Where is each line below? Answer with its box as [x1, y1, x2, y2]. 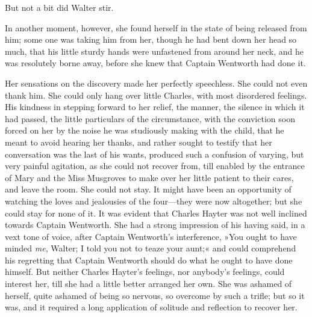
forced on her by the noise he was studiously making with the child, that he [5, 124, 284, 137]
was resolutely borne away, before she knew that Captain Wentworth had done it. [5, 57, 306, 69]
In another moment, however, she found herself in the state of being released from [5, 21, 307, 34]
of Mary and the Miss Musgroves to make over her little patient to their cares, [5, 171, 294, 183]
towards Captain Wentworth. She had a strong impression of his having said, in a [5, 218, 305, 231]
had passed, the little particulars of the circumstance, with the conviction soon [5, 112, 295, 125]
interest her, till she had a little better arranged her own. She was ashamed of [5, 277, 292, 290]
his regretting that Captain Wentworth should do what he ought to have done [5, 253, 293, 266]
